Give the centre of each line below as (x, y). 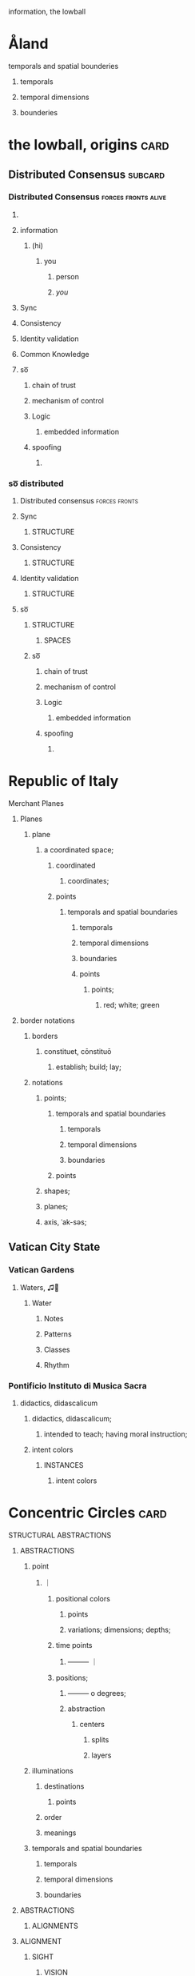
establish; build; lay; (88, 1067)
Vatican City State (54, 1247)
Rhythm (56, 1365)
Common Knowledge (54, 354)
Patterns (58, 1334)
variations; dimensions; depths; (119, 1629)
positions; (72, 1677)
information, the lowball (47, 12)
